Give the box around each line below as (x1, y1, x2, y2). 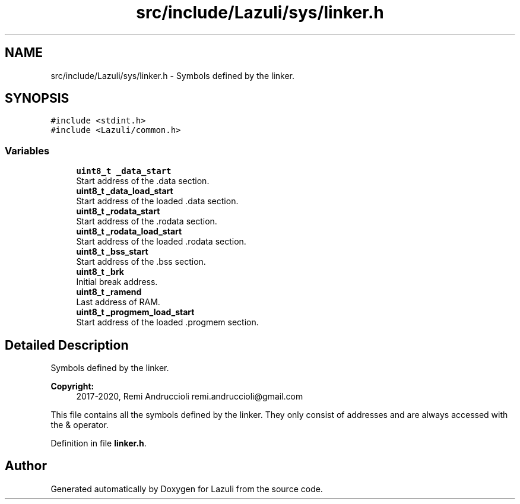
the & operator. (50, 420, 109, 430)
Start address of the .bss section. (76, 256, 206, 267)
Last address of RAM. (76, 297, 160, 308)
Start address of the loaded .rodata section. (76, 236, 246, 247)
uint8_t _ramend (76, 287, 142, 297)
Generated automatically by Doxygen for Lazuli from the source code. (50, 483, 323, 494)
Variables (5, 144, 50, 157)
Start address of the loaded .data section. (76, 196, 239, 207)
